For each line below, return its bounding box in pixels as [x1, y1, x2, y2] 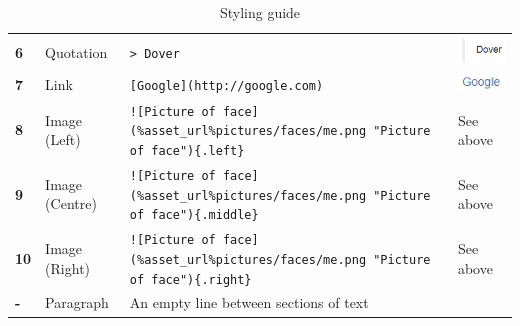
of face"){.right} [129, 272, 252, 287]
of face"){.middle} [129, 208, 259, 223]
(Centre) [45, 193, 97, 214]
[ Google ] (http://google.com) [129, 79, 324, 93]
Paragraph [45, 292, 109, 313]
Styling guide [219, 2, 301, 22]
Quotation [45, 41, 108, 62]
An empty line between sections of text [129, 292, 369, 313]
